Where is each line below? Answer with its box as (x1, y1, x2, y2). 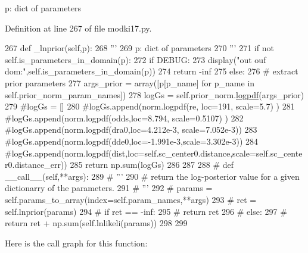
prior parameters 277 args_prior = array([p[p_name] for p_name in (5, 76, 255, 89)
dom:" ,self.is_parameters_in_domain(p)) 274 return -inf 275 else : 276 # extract (5, 65, 298, 77)
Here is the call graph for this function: (5, 236, 148, 249)
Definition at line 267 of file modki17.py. (5, 21, 152, 34)
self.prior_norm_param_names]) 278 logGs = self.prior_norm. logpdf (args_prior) (5, 88, 304, 101)
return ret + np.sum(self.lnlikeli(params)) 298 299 (5, 217, 188, 229)
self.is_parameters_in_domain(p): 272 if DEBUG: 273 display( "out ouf (5, 53, 266, 65)
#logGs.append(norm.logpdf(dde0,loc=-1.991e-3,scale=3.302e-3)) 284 (5, 135, 259, 147)
